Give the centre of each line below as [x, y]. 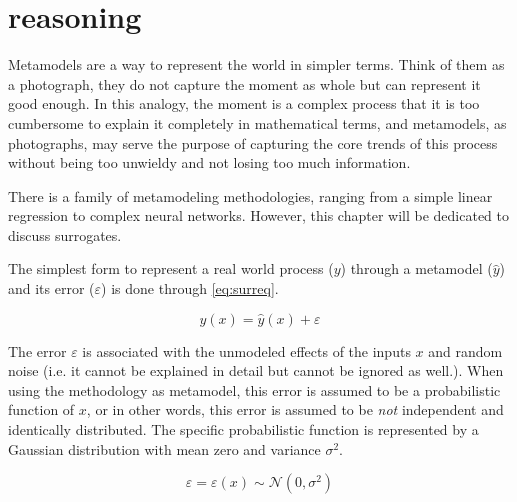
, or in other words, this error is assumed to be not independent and [295, 409]
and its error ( [51, 288]
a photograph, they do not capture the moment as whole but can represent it [244, 83]
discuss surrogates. [65, 234]
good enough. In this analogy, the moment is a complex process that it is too [244, 103]
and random [465, 350]
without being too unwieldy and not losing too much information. [209, 162]
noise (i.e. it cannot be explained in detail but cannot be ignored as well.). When [256, 370]
